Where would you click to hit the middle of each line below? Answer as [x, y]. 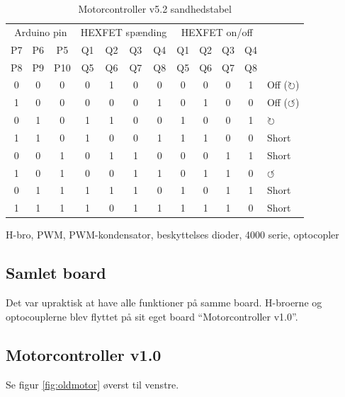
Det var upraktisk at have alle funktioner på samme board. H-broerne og [164, 303]
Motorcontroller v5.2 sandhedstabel [155, 8]
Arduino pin [41, 31]
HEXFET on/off [217, 31]
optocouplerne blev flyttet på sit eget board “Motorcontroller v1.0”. [152, 316]
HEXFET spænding [124, 31]
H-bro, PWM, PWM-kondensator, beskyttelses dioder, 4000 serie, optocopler [172, 235]
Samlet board [56, 273]
